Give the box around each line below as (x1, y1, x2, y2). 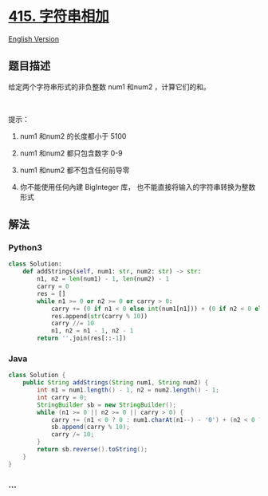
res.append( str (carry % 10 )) (50, 312, 148, 320)
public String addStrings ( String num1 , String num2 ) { (22, 379, 209, 387)
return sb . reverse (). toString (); (37, 446, 148, 454)
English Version (8, 33, 60, 44)
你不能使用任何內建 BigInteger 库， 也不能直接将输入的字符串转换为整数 (19, 182, 256, 191)
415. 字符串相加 (8, 7, 109, 26)
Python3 (8, 242, 42, 254)
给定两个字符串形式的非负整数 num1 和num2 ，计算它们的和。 (8, 81, 211, 92)
